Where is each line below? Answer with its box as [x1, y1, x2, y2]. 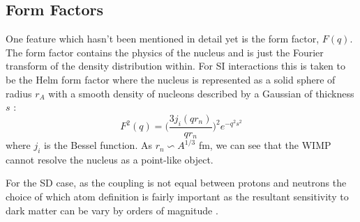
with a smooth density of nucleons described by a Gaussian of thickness [48, 86, 354, 100]
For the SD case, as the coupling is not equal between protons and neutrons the [6, 175, 347, 190]
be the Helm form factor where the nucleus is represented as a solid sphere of [6, 72, 336, 86]
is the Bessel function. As [44, 138, 152, 152]
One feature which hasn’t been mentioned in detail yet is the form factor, [6, 31, 320, 46]
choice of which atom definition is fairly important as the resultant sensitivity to [6, 189, 349, 204]
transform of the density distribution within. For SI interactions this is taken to [6, 58, 346, 73]
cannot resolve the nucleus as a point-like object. [6, 152, 213, 166]
